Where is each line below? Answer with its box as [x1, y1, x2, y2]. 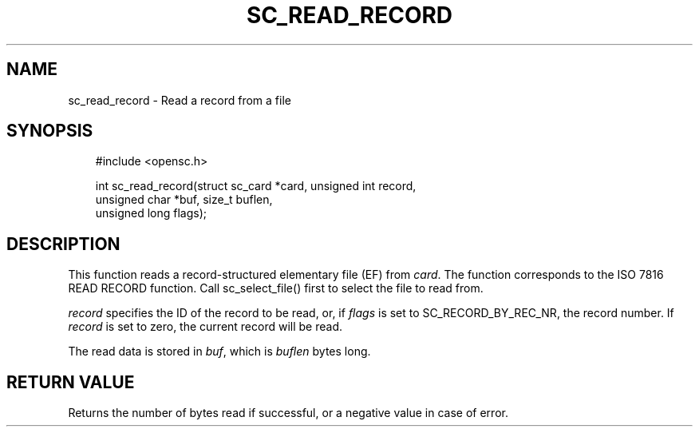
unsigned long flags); [95, 206, 207, 220]
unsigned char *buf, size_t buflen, [95, 193, 273, 207]
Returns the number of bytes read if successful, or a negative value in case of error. [68, 406, 508, 420]
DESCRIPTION [6, 233, 120, 254]
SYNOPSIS [6, 121, 93, 141]
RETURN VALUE [6, 371, 135, 392]
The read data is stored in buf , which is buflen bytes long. [68, 344, 371, 359]
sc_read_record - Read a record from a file [68, 93, 291, 107]
